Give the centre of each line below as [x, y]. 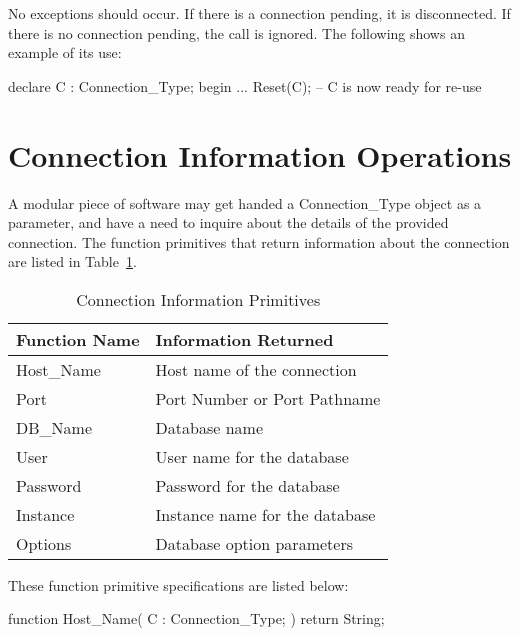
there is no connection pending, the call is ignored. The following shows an [236, 32]
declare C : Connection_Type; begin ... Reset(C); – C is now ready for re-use [245, 85]
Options [44, 543]
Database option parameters [254, 543]
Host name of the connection [256, 369]
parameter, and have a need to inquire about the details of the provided [228, 222]
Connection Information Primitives [198, 299]
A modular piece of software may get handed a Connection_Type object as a [245, 202]
